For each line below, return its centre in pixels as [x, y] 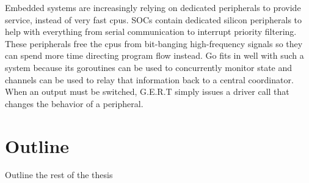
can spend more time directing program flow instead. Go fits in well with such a [154, 55]
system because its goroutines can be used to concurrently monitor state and [149, 67]
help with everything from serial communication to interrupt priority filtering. [151, 32]
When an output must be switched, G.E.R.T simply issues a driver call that [147, 91]
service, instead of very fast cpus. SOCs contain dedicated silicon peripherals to [154, 19]
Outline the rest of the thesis [59, 175]
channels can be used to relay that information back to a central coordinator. [149, 79]
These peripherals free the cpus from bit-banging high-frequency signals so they [154, 43]
